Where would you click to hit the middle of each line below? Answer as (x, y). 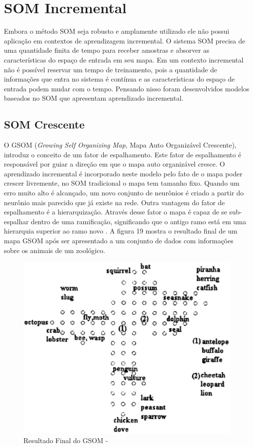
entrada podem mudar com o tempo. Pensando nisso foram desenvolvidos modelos (127, 88)
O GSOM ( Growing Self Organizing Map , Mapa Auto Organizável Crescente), (120, 145)
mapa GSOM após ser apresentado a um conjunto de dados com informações (119, 241)
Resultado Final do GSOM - (66, 440)
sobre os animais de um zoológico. (55, 250)
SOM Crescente (44, 124)
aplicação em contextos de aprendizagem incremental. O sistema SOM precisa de (125, 40)
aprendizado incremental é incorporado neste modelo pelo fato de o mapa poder (123, 173)
